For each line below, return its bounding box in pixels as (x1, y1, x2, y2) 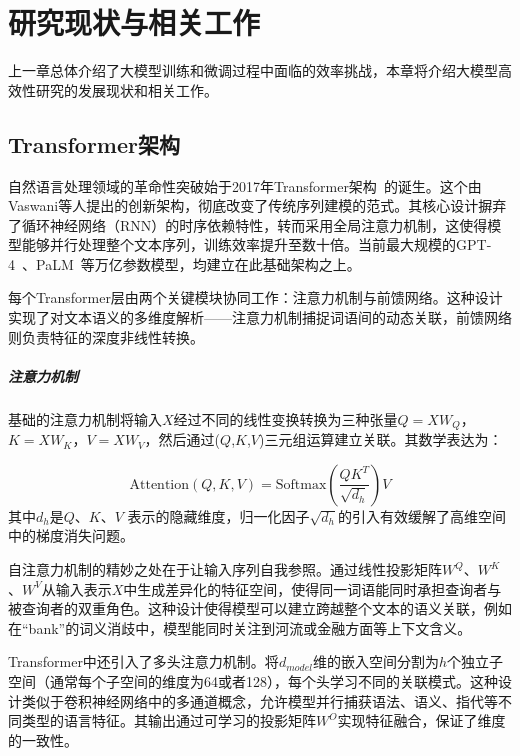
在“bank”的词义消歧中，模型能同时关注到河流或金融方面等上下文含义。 (8, 617, 472, 638)
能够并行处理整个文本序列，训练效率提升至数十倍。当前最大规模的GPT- (21, 234, 492, 255)
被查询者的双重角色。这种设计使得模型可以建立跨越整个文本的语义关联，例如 (8, 598, 512, 619)
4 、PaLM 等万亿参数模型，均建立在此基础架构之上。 (8, 253, 361, 274)
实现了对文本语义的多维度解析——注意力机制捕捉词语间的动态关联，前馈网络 (8, 307, 512, 328)
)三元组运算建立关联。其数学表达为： (259, 429, 503, 450)
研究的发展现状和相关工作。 (35, 79, 218, 100)
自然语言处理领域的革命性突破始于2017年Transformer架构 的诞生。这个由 (8, 175, 482, 196)
